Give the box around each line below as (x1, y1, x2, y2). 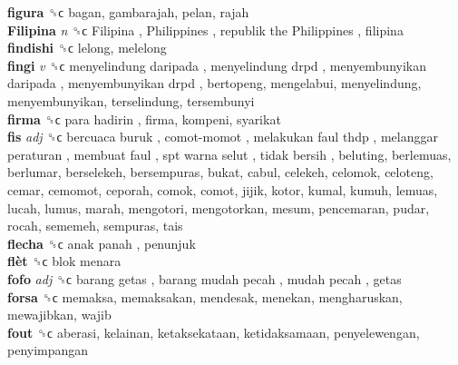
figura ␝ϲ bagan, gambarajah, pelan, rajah (7, 3, 249, 21)
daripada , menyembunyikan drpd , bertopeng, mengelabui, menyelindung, (7, 74, 422, 93)
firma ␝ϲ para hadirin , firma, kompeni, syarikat (7, 109, 281, 128)
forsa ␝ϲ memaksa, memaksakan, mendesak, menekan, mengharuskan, (7, 287, 403, 306)
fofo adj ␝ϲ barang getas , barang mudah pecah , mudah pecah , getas (7, 269, 402, 288)
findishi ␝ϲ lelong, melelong (7, 38, 167, 57)
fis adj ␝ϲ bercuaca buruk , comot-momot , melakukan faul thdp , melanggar (7, 127, 438, 146)
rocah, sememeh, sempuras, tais (7, 216, 183, 235)
